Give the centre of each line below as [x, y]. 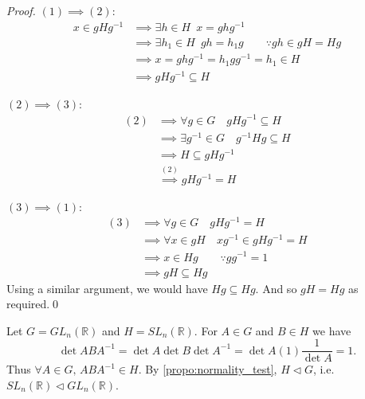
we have [332, 330]
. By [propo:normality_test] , [208, 369]
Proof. [21, 10]
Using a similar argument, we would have [107, 288]
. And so [276, 288]
